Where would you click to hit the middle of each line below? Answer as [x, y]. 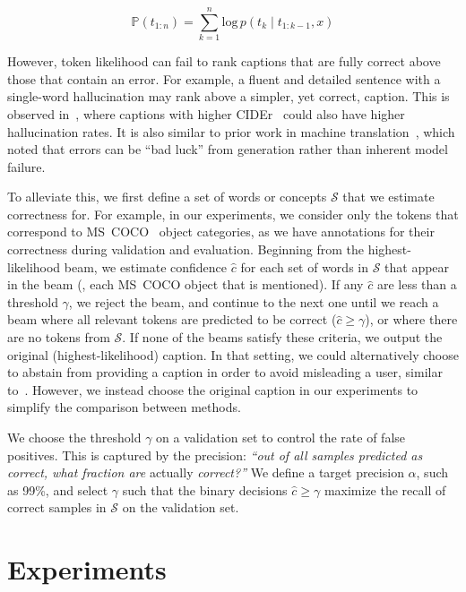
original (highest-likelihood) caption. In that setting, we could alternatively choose [233, 354]
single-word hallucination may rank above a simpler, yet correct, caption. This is [229, 96]
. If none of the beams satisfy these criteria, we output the [282, 337]
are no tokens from [59, 337]
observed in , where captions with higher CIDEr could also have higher [206, 113]
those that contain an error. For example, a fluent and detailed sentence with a [224, 78]
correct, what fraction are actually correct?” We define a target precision [206, 472]
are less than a [417, 284]
